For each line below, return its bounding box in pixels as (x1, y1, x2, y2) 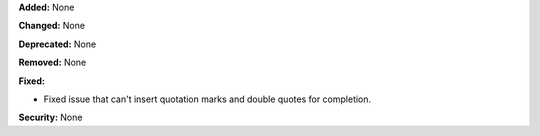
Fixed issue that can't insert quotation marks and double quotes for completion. (43, 93, 372, 105)
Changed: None (18, 20, 85, 32)
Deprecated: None (18, 38, 97, 50)
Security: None (18, 111, 83, 124)
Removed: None (18, 56, 87, 69)
